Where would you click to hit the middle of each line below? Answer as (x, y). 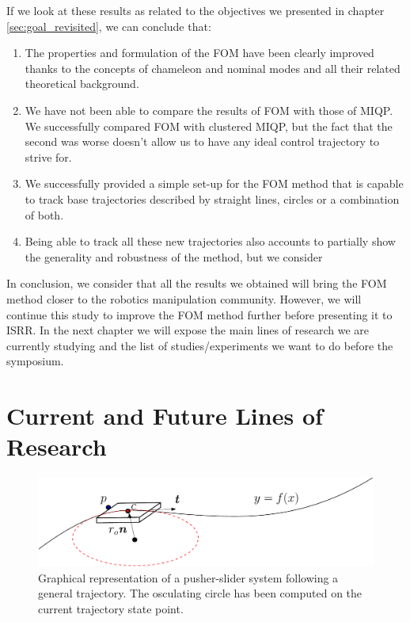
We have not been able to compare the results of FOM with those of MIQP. (209, 110)
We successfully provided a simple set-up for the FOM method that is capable (214, 183)
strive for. (48, 156)
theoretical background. (82, 84)
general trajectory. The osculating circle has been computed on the (200, 593)
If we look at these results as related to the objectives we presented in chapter (196, 10)
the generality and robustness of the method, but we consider (174, 256)
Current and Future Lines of (165, 416)
